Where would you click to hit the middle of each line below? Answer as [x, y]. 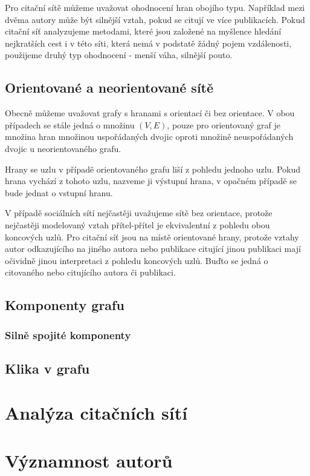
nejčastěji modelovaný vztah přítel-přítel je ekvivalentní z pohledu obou [137, 224]
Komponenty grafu [65, 305]
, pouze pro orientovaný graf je [224, 124]
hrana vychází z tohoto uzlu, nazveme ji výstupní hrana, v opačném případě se [151, 181]
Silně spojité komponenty [68, 335]
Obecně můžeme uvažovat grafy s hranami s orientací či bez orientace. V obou [150, 113]
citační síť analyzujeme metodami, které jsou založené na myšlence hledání [143, 31]
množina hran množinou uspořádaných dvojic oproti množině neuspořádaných [149, 137]
